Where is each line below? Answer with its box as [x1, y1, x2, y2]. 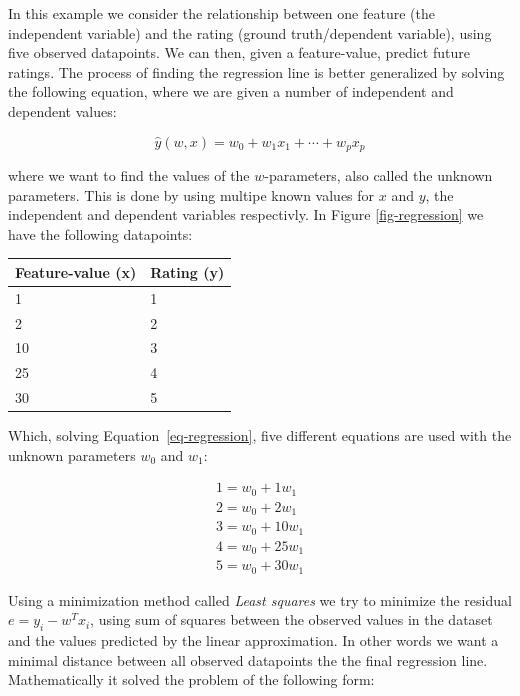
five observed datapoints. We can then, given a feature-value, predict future [8, 42, 470, 63]
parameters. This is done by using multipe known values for [8, 184, 375, 205]
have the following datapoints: [8, 223, 193, 244]
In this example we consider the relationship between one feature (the [8, 3, 435, 23]
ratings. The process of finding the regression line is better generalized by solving [8, 61, 505, 82]
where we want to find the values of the [8, 165, 250, 186]
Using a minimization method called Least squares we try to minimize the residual [8, 589, 512, 610]
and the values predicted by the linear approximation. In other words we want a [8, 630, 499, 651]
